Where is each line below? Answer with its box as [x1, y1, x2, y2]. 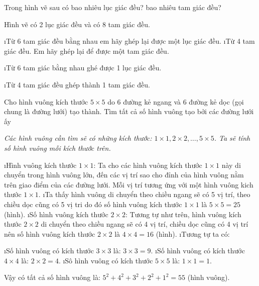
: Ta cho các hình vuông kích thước [93, 159, 202, 170]
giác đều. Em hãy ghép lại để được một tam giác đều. [4, 45, 169, 56]
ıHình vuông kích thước [4, 159, 77, 170]
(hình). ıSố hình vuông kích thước [4, 209, 108, 219]
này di [221, 159, 241, 170]
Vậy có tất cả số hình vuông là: [4, 272, 100, 282]
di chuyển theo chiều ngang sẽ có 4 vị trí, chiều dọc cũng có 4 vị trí [41, 219, 248, 229]
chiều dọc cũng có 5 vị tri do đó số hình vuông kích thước [4, 199, 182, 209]
